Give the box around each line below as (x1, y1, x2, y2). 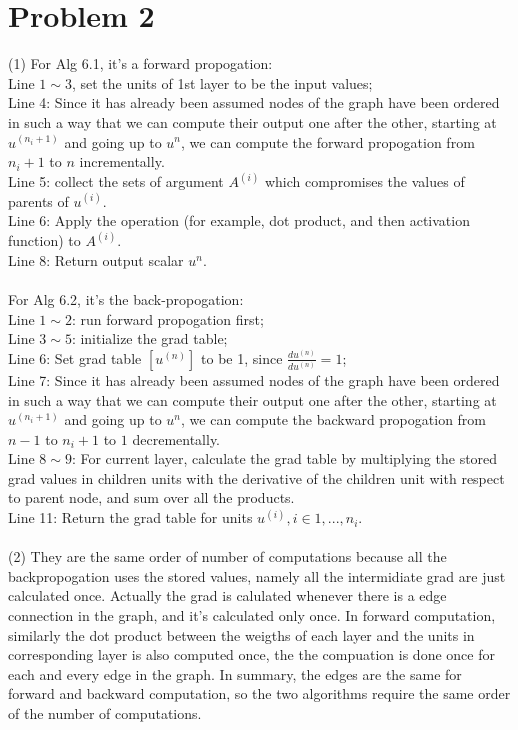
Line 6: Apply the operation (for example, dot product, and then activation (8, 210, 470, 231)
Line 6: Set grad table (8, 347, 142, 368)
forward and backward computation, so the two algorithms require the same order (8, 683, 511, 704)
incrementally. (79, 151, 165, 172)
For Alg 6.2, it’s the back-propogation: (8, 289, 244, 310)
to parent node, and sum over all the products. (8, 487, 295, 508)
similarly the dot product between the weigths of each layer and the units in (8, 624, 475, 645)
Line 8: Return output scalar (8, 249, 184, 270)
